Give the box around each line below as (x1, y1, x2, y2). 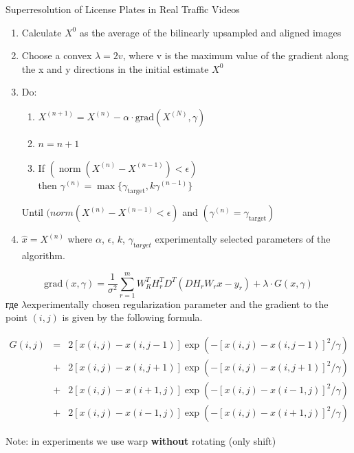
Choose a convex (21, 48, 92, 63)
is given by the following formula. (62, 310, 203, 324)
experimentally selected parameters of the (155, 232, 331, 246)
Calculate (21, 25, 62, 39)
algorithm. (21, 248, 65, 263)
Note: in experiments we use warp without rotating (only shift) (5, 434, 276, 448)
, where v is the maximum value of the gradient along (122, 48, 349, 63)
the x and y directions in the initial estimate (21, 61, 209, 76)
